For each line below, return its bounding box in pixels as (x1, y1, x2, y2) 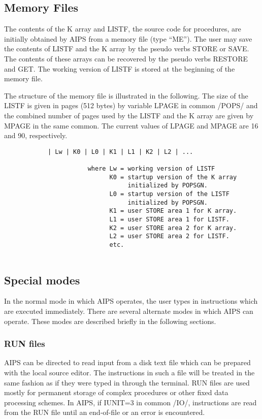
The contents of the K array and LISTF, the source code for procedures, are (4, 23, 241, 34)
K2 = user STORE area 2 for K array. (109, 224, 237, 232)
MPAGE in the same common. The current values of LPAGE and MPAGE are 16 (4, 120, 258, 131)
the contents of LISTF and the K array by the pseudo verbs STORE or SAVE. (4, 43, 249, 54)
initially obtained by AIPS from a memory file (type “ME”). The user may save (4, 33, 252, 44)
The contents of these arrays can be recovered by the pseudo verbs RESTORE (4, 53, 248, 63)
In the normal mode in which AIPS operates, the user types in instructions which (4, 296, 258, 306)
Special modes (4, 272, 80, 287)
